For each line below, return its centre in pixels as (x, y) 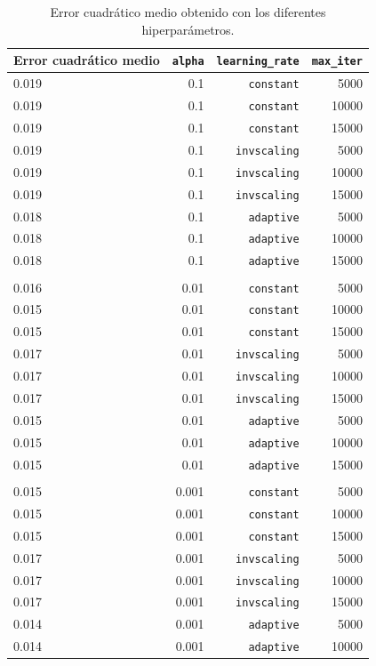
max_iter (337, 62)
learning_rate (258, 62)
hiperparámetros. (188, 29)
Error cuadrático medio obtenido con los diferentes (188, 12)
